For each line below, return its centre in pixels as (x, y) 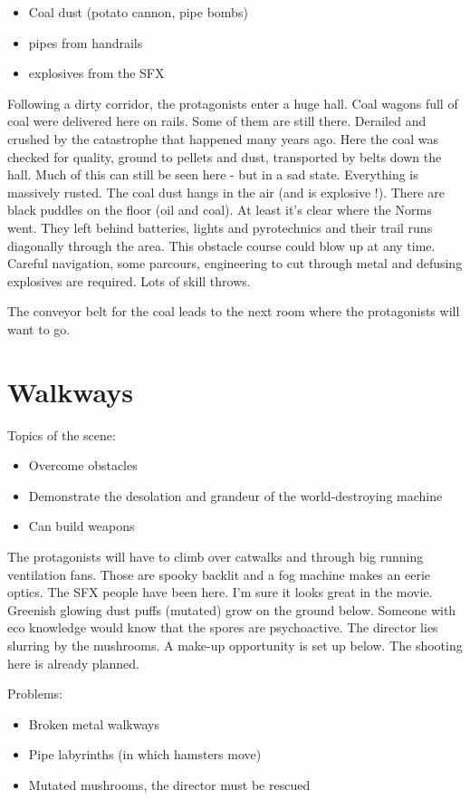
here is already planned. (74, 663)
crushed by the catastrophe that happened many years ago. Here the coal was (223, 138)
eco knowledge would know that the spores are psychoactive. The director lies (223, 627)
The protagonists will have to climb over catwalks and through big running (216, 556)
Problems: (35, 694)
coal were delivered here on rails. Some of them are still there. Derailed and (217, 121)
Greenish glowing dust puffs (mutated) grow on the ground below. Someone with (232, 609)
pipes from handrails (86, 42)
